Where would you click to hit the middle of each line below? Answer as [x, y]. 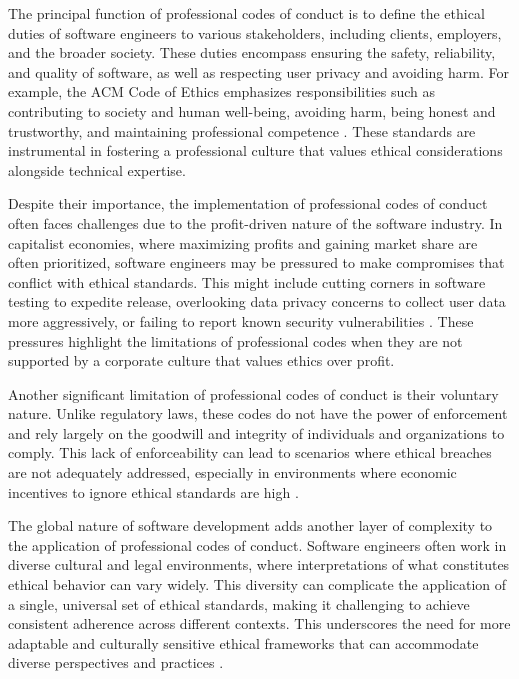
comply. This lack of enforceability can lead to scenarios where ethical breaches [250, 452]
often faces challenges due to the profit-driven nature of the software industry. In [255, 222]
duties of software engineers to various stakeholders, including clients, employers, [255, 32]
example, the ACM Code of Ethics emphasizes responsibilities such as [222, 91]
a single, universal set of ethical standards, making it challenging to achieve [239, 603]
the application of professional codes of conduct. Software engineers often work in [257, 544]
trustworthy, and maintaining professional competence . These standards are [242, 130]
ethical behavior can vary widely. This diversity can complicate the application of [257, 584]
